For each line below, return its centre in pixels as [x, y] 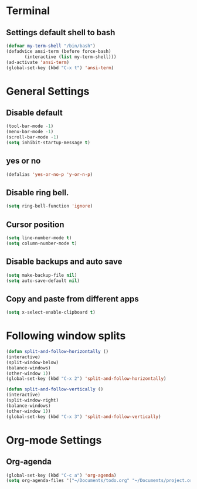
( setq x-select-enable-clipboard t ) [51, 313]
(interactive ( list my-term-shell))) [70, 57]
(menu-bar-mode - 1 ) [30, 132]
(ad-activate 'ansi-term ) [38, 62]
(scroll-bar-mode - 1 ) [33, 137]
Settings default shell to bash [61, 33]
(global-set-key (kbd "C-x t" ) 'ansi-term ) [60, 68]
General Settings [48, 91]
